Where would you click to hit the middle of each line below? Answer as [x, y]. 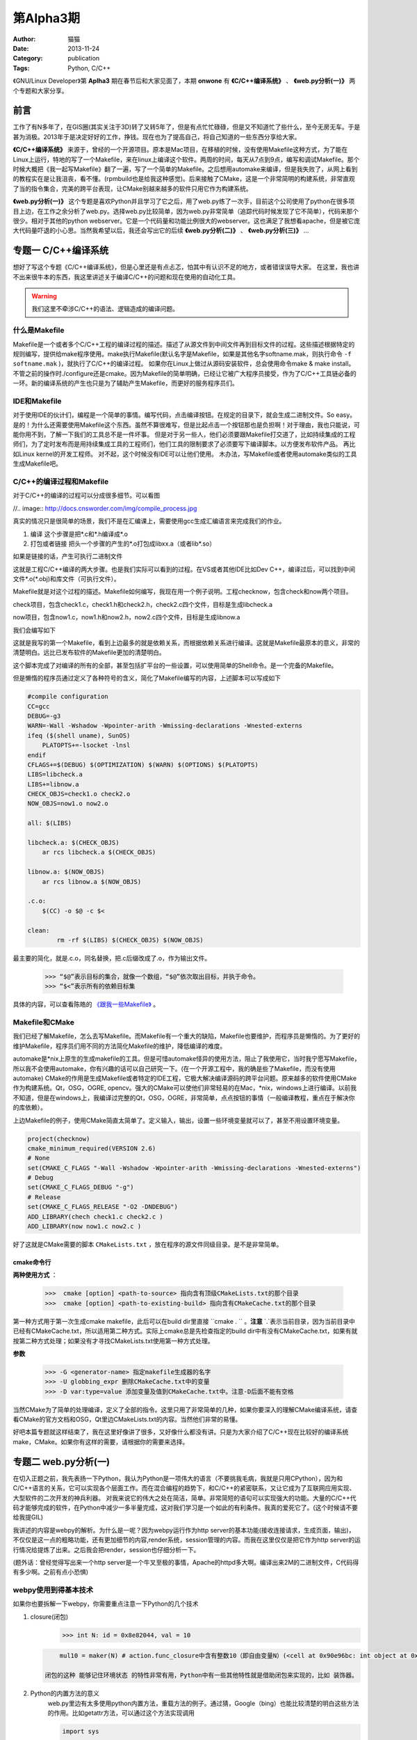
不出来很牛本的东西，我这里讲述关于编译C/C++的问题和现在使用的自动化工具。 [126, 277]
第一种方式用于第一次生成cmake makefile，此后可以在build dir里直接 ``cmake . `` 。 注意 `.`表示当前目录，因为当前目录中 [184, 1321]
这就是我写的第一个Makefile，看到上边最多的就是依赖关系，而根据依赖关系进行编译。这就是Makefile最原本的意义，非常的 [187, 643]
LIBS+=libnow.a [53, 784]
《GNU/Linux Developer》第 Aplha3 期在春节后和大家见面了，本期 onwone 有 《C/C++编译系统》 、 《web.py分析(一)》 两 [184, 81]
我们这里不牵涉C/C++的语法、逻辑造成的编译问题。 [105, 309]
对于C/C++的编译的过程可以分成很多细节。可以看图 [87, 496]
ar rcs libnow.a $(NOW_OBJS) [92, 881]
